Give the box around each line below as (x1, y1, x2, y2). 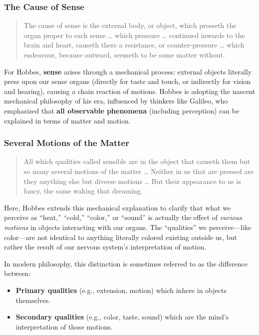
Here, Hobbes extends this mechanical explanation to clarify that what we (4, 202, 231, 212)
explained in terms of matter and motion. (4, 115, 131, 125)
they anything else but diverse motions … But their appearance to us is (23, 175, 241, 186)
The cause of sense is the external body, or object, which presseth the (23, 20, 237, 30)
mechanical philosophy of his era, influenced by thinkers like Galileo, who (4, 95, 228, 106)
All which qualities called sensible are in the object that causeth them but (23, 156, 251, 166)
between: (4, 268, 31, 278)
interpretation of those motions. (15, 321, 113, 331)
